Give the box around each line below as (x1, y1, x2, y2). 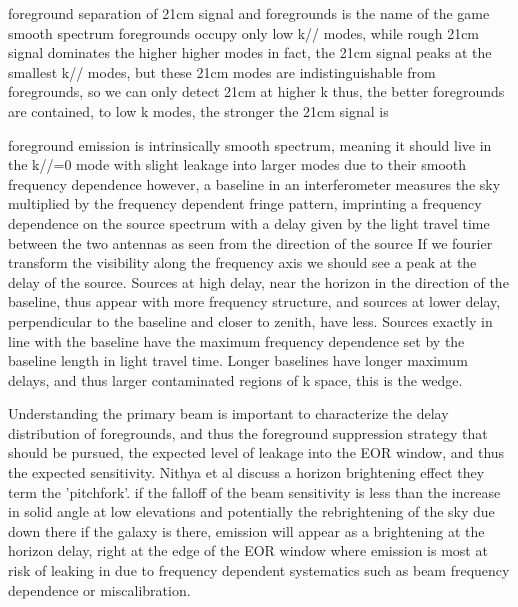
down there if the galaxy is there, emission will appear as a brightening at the (8, 520, 485, 541)
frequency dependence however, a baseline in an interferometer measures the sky (8, 173, 501, 194)
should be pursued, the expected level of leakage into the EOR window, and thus (8, 442, 505, 463)
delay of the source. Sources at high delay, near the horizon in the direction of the (8, 271, 509, 292)
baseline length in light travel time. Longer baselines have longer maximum (8, 350, 468, 371)
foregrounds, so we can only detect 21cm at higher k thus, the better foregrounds (8, 81, 505, 102)
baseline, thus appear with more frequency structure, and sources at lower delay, (8, 291, 501, 312)
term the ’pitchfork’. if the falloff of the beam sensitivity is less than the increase (8, 481, 501, 502)
